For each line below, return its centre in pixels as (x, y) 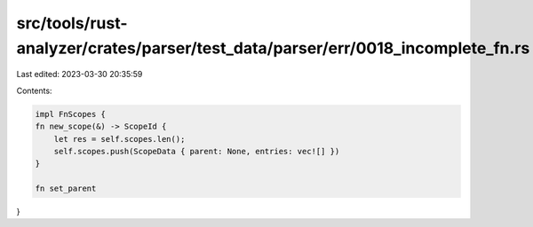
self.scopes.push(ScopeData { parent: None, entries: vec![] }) (197, 151)
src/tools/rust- (72, 23)
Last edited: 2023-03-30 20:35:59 (80, 74)
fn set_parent (66, 189)
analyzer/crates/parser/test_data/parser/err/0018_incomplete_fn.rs (273, 48)
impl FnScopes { (71, 114)
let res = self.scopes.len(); (119, 139)
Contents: (34, 90)
